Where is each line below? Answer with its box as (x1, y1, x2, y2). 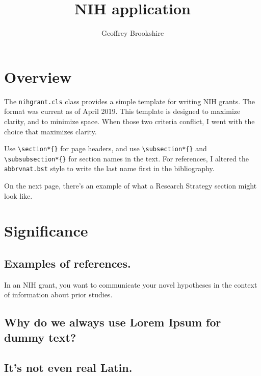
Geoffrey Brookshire (101, 28, 164, 38)
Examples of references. (4, 255, 131, 271)
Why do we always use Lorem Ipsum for (4, 314, 221, 330)
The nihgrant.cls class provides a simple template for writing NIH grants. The (4, 96, 255, 106)
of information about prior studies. (4, 289, 113, 300)
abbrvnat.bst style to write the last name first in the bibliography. (4, 163, 215, 174)
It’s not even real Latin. (4, 359, 133, 375)
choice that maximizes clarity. (4, 126, 97, 136)
